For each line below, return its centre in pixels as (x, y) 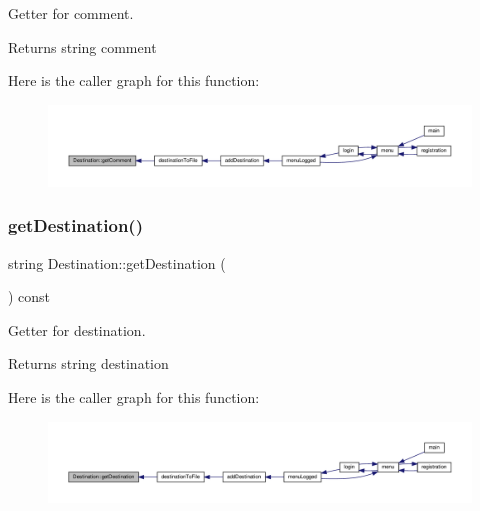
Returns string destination (88, 363)
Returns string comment (82, 46)
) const (29, 296)
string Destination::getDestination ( (117, 262)
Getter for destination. (77, 329)
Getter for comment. (71, 13)
